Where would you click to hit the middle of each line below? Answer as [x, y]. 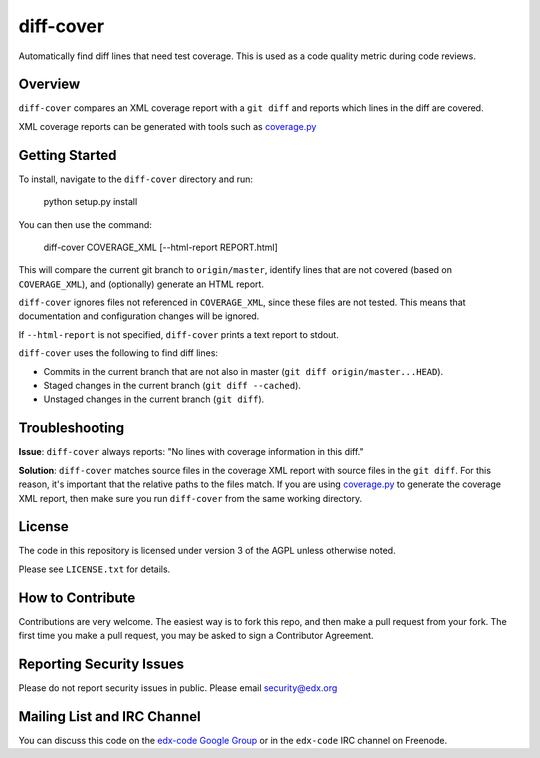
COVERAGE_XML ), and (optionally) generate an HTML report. [141, 284]
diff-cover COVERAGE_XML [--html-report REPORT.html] [161, 247]
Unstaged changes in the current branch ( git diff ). [154, 399]
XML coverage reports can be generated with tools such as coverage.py [167, 126]
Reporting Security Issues [101, 663]
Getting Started [67, 155]
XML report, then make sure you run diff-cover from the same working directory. [190, 498]
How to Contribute [77, 597]
